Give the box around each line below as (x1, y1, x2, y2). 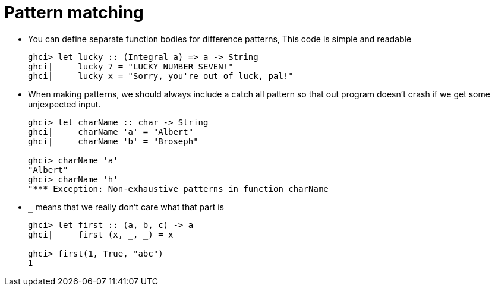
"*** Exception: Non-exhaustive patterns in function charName (28, 184, 329, 194)
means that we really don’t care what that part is (35, 201, 224, 212)
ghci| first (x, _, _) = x (28, 229, 174, 239)
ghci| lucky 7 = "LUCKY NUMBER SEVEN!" (28, 61, 234, 71)
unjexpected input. (28, 99, 101, 109)
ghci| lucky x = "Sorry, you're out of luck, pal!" (28, 71, 294, 81)
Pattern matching (4, 2, 144, 23)
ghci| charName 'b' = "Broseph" (28, 136, 198, 146)
